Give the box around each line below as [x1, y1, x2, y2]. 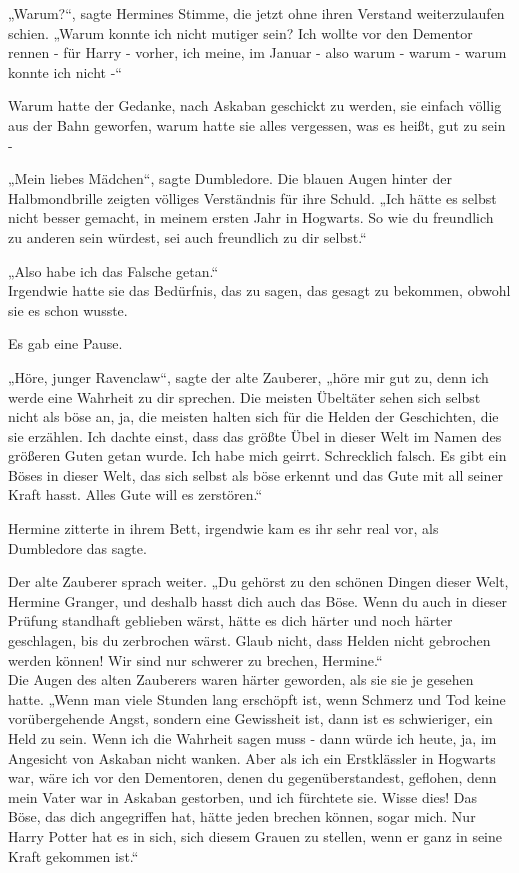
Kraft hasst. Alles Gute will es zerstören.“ [8, 484, 263, 505]
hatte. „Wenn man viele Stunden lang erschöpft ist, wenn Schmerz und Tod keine [8, 688, 506, 709]
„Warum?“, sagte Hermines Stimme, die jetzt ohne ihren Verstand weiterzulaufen [8, 3, 505, 23]
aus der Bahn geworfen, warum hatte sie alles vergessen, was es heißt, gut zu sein [8, 114, 506, 135]
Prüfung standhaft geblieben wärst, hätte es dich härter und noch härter [8, 610, 453, 631]
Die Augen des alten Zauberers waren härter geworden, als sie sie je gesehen [8, 669, 474, 690]
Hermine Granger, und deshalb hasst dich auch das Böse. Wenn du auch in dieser [8, 590, 508, 611]
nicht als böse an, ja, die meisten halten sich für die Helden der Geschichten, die [8, 406, 499, 427]
